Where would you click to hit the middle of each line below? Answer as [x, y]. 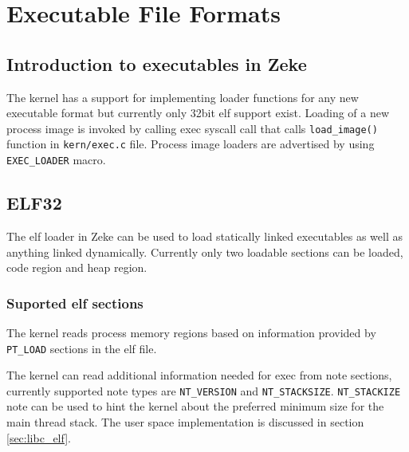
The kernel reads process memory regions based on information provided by [191, 332]
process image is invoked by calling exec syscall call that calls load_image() [192, 128]
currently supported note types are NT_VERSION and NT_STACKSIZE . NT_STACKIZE [204, 390]
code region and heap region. [77, 267]
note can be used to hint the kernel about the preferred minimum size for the [195, 406]
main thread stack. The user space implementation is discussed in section [185, 422]
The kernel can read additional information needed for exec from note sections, [199, 375]
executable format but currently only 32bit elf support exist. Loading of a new [198, 113]
